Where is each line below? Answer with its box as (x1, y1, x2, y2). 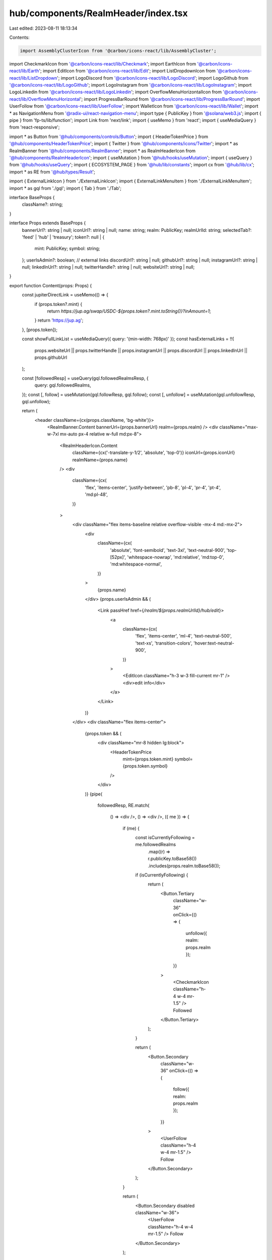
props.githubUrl (34, 354, 67, 360)
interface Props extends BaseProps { (9, 220, 86, 226)
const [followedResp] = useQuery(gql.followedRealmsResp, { (22, 375, 149, 381)
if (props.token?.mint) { (34, 301, 83, 307)
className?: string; (22, 202, 63, 208)
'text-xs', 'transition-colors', (135, 640, 192, 646)
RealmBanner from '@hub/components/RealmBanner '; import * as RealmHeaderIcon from (9, 148, 196, 154)
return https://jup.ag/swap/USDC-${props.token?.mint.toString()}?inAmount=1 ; (47, 308, 211, 314)
